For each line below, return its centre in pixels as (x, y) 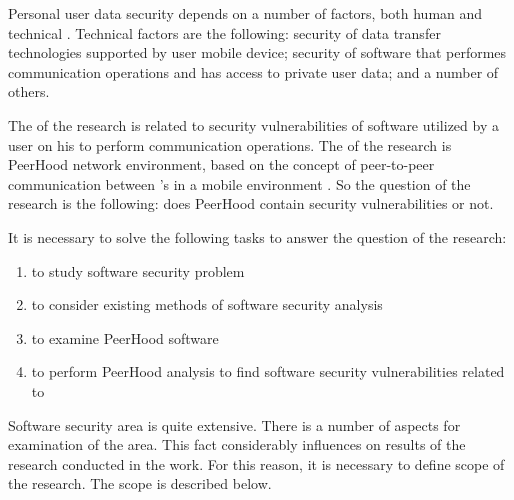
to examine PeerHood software (125, 337)
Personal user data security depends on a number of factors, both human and (245, 13)
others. (29, 91)
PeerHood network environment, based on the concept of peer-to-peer (221, 164)
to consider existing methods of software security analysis (207, 304)
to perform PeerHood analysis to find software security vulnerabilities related (268, 371)
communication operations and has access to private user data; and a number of (253, 71)
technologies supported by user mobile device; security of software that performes (257, 52)
